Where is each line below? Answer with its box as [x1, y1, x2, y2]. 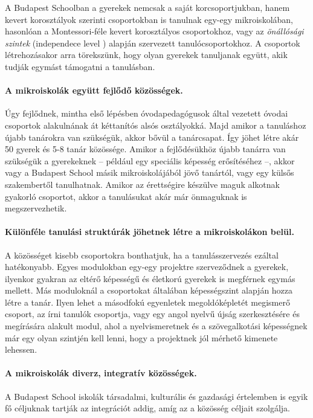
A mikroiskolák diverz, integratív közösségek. [5, 367, 197, 379]
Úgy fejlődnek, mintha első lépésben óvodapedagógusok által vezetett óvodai [5, 107, 288, 120]
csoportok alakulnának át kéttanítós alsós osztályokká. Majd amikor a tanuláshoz [5, 118, 306, 131]
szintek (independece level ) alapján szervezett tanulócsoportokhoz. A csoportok [5, 36, 300, 49]
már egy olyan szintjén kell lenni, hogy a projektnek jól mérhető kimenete [5, 331, 278, 344]
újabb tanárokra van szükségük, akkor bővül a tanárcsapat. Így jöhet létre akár [5, 130, 299, 143]
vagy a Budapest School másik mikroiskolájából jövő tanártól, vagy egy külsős [5, 166, 294, 179]
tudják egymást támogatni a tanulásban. [5, 60, 155, 72]
